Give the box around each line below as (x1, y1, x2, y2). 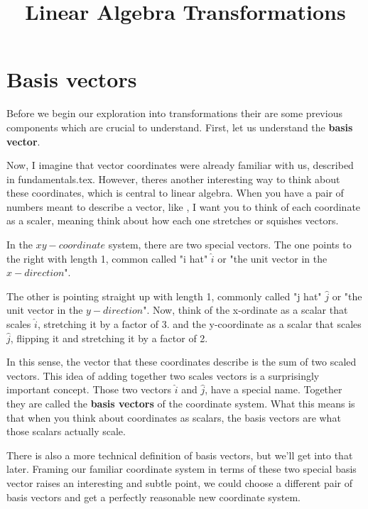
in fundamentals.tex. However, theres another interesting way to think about (6, 171, 340, 186)
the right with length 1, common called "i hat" (6, 251, 208, 266)
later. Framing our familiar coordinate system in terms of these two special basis (6, 461, 357, 476)
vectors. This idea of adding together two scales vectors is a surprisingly (6, 368, 320, 383)
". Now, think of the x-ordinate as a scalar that (143, 302, 348, 317)
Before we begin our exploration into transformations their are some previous (6, 106, 342, 121)
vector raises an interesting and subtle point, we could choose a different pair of (6, 475, 353, 490)
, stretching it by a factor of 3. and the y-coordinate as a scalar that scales (37, 317, 362, 332)
